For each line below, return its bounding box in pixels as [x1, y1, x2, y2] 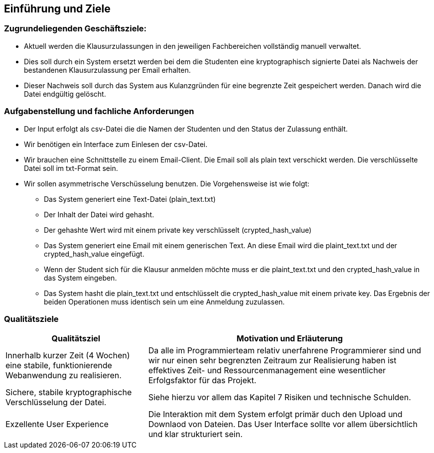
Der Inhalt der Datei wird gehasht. [44, 210, 154, 219]
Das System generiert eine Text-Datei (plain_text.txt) [44, 194, 216, 203]
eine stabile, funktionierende [5, 360, 112, 371]
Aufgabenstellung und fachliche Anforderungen [4, 106, 194, 117]
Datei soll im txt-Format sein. [24, 163, 118, 172]
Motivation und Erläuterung [236, 333, 343, 344]
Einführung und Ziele [4, 2, 111, 15]
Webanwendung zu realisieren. [5, 370, 122, 381]
